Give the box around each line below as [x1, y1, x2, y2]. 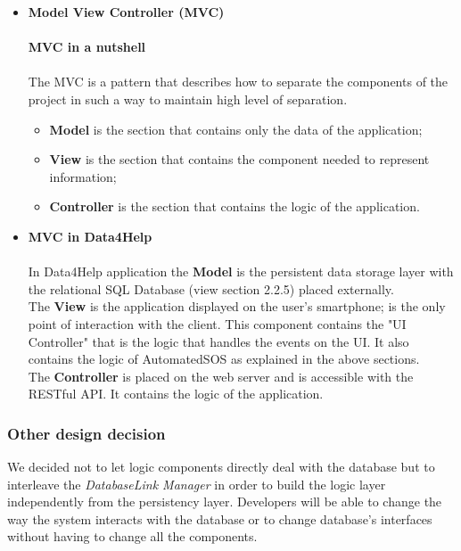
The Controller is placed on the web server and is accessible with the [28, 366, 414, 385]
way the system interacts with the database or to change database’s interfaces [7, 509, 432, 528]
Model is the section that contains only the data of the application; [49, 119, 423, 138]
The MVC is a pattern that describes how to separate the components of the [28, 72, 449, 91]
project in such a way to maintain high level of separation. [28, 89, 348, 108]
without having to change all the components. [7, 527, 258, 546]
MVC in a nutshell [28, 37, 146, 56]
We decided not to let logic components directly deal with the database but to [7, 457, 435, 476]
